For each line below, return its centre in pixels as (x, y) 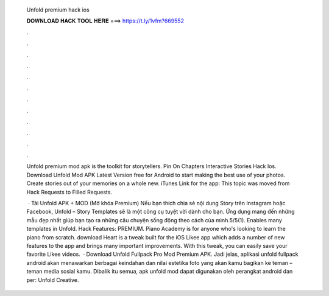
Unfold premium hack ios (58, 10)
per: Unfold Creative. (53, 280)
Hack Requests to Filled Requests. (69, 192)
